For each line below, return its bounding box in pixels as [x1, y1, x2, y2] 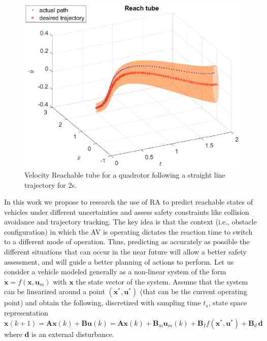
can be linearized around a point [4, 286, 105, 297]
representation [4, 307, 48, 318]
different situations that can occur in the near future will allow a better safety [4, 246, 247, 257]
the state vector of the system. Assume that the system [76, 276, 248, 287]
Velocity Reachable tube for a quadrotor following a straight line [24, 169, 225, 180]
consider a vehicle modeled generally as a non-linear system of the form [4, 266, 226, 277]
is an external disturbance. [31, 328, 114, 339]
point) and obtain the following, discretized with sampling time [4, 297, 201, 308]
